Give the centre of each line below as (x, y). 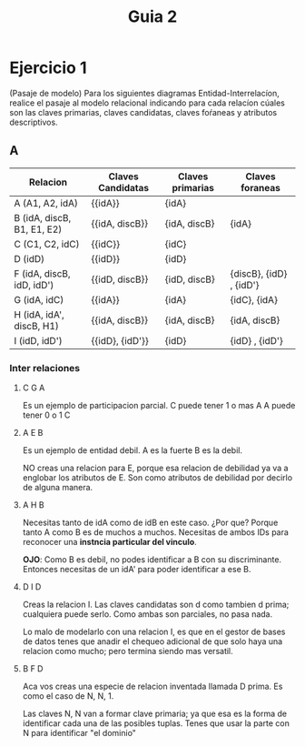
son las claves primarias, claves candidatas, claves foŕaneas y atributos (143, 112)
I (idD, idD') (38, 340)
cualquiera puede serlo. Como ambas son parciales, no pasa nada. (148, 614)
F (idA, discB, (42, 273)
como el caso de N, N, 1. (68, 696)
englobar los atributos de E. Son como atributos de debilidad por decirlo (157, 478)
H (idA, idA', (39, 314)
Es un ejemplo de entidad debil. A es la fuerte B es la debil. (133, 450)
